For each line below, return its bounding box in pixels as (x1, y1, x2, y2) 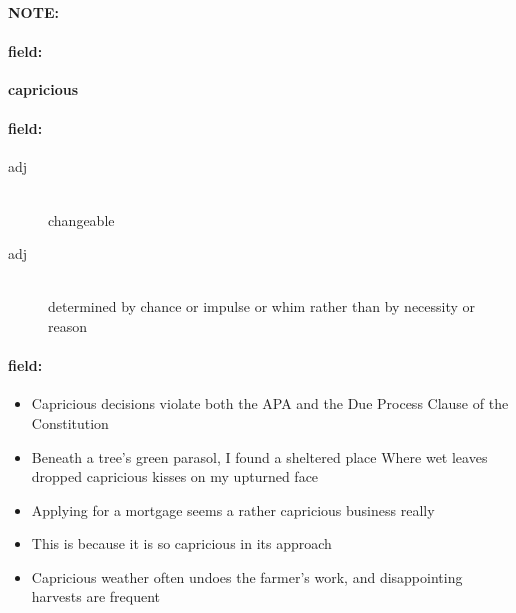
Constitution (31, 412, 109, 433)
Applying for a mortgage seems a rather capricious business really (31, 499, 435, 520)
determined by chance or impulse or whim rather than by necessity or (48, 296, 476, 317)
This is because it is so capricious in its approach (31, 533, 332, 554)
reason (48, 315, 88, 336)
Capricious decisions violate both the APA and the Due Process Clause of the (31, 393, 509, 414)
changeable (48, 209, 115, 230)
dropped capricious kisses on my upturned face (31, 466, 319, 487)
